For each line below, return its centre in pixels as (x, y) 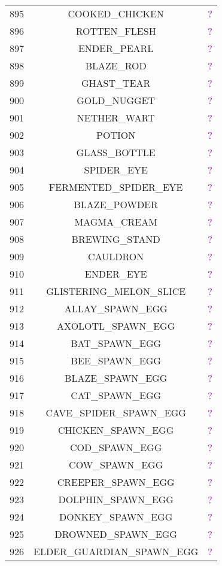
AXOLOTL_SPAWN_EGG (116, 326)
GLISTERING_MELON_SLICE (116, 291)
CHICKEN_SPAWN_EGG (116, 430)
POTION (116, 135)
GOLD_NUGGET (116, 100)
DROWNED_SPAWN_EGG (116, 534)
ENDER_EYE (116, 274)
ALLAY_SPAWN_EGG (116, 308)
